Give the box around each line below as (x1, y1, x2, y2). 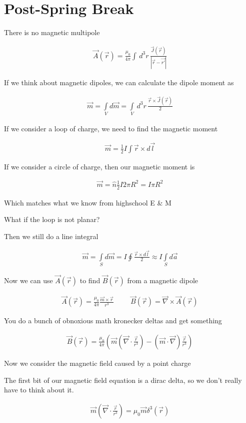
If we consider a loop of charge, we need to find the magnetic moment (4, 123, 218, 133)
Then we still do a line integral (4, 231, 98, 241)
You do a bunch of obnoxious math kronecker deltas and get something (4, 315, 222, 326)
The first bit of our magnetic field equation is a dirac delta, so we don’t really (4, 374, 242, 385)
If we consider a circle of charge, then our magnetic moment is (4, 161, 195, 171)
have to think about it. (4, 384, 74, 395)
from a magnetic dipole (127, 275, 198, 286)
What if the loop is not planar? (4, 214, 100, 225)
